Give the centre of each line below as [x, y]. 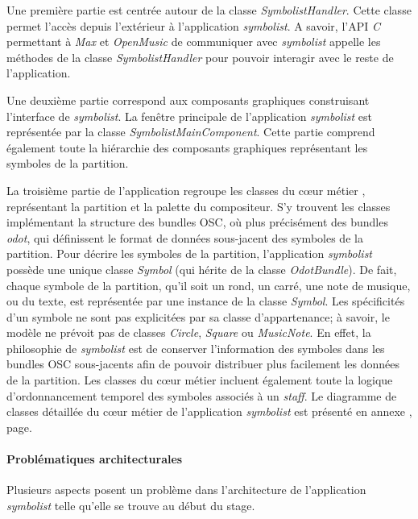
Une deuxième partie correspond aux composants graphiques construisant [188, 100]
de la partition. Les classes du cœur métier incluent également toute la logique [200, 380]
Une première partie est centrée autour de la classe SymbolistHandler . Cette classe [209, 10]
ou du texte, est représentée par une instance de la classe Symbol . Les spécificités [206, 301]
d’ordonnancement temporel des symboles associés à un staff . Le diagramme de [202, 395]
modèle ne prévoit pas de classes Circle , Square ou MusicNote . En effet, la [189, 332]
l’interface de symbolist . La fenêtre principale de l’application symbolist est [190, 116]
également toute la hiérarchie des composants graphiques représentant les [187, 147]
